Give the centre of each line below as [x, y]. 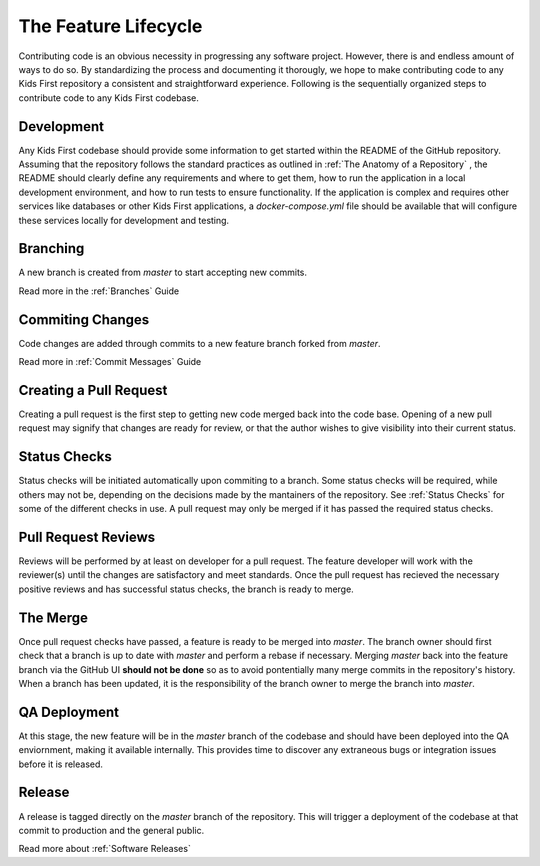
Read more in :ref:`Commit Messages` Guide [110, 362]
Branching [51, 248]
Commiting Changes [84, 319]
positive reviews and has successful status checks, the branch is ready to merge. [186, 589]
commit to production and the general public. [111, 830]
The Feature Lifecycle [110, 26]
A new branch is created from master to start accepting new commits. [162, 272]
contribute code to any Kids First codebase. [109, 97]
